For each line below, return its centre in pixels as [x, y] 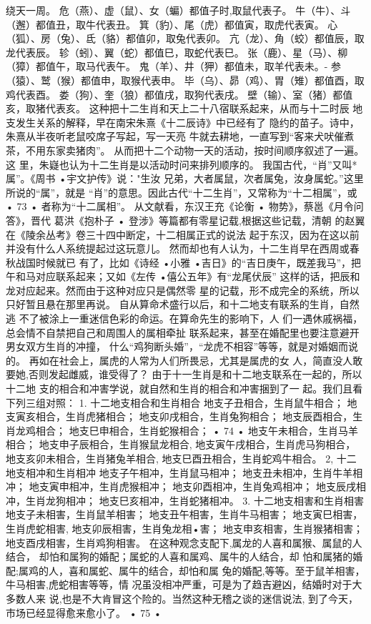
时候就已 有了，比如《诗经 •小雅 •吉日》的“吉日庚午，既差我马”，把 [198, 262]
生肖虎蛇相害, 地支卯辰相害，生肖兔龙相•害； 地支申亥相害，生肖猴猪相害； [185, 528]
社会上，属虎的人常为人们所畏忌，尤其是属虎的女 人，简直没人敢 [211, 360]
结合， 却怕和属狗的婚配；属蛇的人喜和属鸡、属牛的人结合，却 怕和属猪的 [179, 556]
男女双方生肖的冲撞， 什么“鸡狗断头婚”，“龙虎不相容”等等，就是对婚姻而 [177, 346]
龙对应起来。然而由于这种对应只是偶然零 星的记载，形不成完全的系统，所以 [183, 290]
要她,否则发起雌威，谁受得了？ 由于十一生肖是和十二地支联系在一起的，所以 [184, 374]
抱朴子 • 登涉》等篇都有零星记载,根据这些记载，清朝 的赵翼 [224, 220]
